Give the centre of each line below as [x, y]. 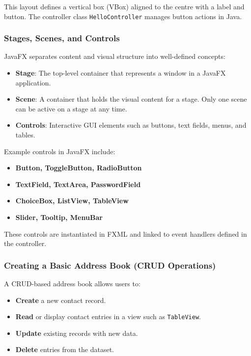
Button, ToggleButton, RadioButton [79, 168]
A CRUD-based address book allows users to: [72, 283]
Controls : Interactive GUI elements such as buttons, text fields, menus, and [131, 125]
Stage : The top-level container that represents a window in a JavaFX [121, 73]
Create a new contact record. [61, 300]
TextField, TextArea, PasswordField [78, 184]
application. [33, 82]
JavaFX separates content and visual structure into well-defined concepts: [115, 56]
